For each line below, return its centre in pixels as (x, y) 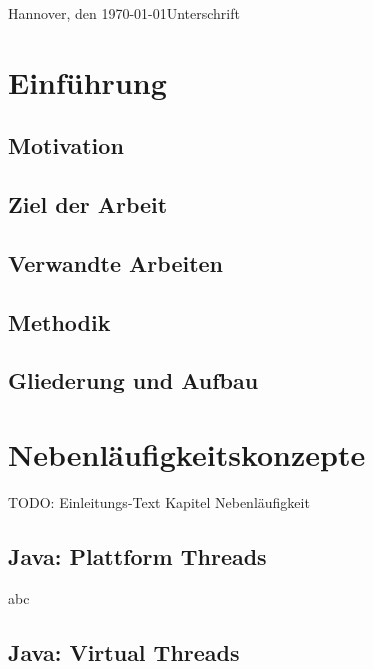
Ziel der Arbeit (88, 204)
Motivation (66, 145)
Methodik (59, 321)
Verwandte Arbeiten (116, 262)
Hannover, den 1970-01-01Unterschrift (124, 13)
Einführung (87, 81)
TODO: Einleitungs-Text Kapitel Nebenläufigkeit (159, 502)
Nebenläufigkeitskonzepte (187, 454)
